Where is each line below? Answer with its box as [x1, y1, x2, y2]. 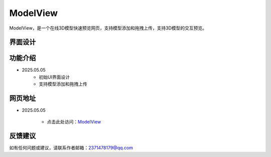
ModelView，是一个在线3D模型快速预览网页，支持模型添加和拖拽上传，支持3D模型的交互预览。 [9, 25, 207, 31]
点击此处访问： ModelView [47, 118, 101, 124]
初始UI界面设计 [39, 74, 70, 80]
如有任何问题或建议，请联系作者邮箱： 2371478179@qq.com [9, 145, 133, 151]
